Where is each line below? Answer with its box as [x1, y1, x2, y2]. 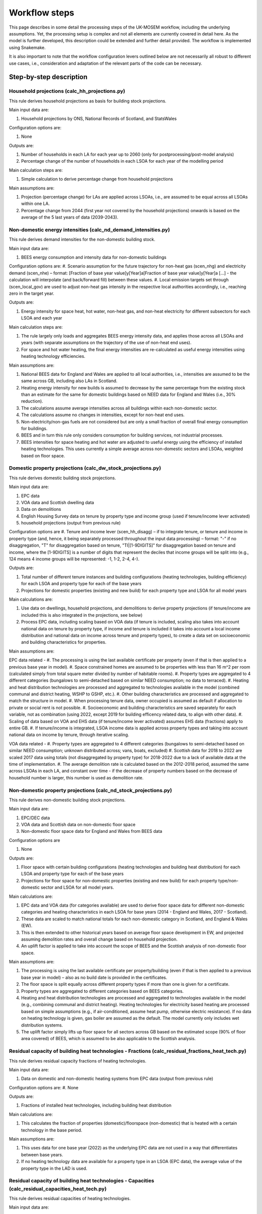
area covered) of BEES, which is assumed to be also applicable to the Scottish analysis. [21, 1036, 196, 1042]
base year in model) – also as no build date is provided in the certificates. [21, 974, 167, 980]
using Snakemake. [9, 44, 46, 51]
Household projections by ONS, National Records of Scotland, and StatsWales [21, 116, 177, 121]
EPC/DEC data [21, 815, 50, 821]
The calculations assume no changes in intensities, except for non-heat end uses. [21, 412, 185, 418]
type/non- [218, 877, 239, 883]
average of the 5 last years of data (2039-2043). [21, 214, 118, 220]
